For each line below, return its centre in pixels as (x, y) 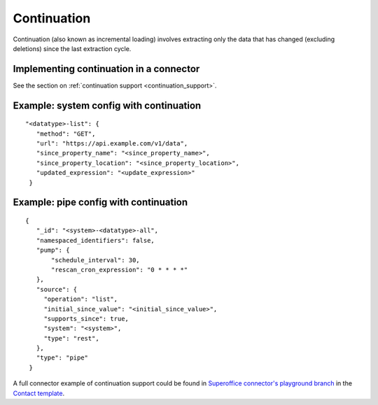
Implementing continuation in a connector (106, 69)
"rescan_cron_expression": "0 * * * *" (120, 270)
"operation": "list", (81, 299)
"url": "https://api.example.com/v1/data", (112, 144)
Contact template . (39, 393)
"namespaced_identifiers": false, (96, 240)
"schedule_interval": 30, (96, 260)
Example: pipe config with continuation (100, 202)
